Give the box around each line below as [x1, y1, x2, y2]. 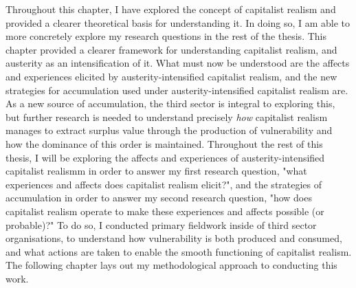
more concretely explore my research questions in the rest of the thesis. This [5, 29, 326, 43]
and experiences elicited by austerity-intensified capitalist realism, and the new [5, 69, 337, 83]
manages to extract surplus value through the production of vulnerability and [5, 123, 333, 137]
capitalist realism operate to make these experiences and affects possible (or [5, 203, 324, 218]
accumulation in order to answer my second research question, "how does [5, 190, 312, 205]
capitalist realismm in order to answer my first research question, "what [5, 164, 307, 178]
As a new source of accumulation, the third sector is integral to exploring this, [5, 96, 335, 111]
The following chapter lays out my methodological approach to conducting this [5, 258, 337, 272]
